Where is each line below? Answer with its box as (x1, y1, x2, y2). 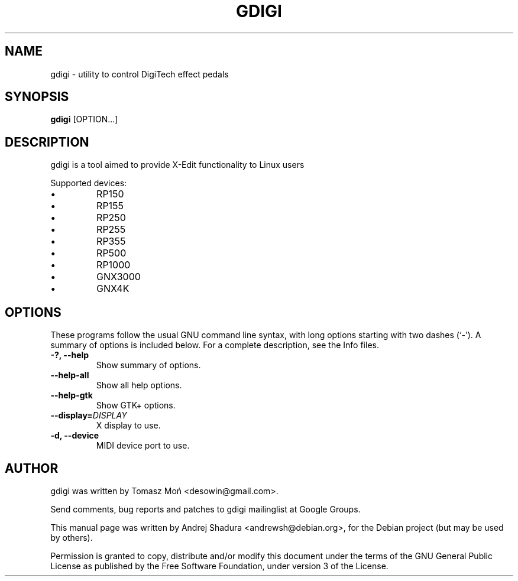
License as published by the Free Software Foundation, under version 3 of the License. (50, 560, 388, 571)
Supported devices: (50, 178, 127, 189)
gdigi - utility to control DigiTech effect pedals (50, 69, 229, 79)
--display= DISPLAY (50, 410, 127, 421)
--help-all (50, 370, 89, 381)
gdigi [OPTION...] (50, 114, 118, 125)
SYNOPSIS (5, 89, 69, 105)
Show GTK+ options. (96, 400, 176, 411)
